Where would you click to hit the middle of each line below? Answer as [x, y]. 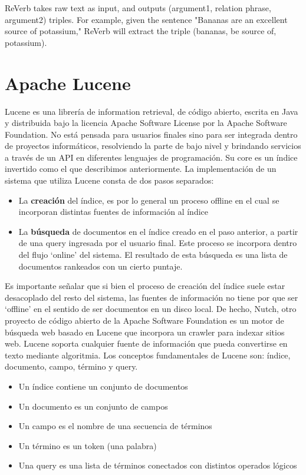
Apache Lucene [68, 83]
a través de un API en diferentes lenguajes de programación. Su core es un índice [151, 157]
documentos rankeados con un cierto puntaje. [101, 266]
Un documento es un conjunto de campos [93, 406]
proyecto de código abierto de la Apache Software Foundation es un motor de [144, 320]
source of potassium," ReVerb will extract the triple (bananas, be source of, [141, 31]
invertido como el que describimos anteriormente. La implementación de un [141, 169]
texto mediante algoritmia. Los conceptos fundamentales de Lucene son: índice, [148, 355]
